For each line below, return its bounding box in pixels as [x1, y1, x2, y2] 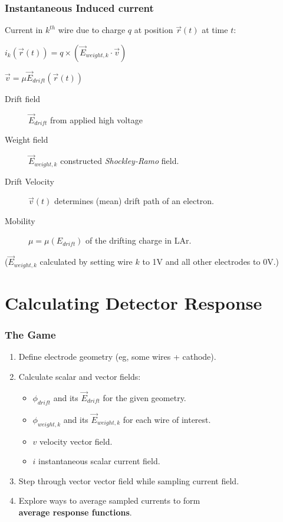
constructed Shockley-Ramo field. [60, 155, 179, 167]
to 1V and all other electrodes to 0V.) [142, 255, 279, 268]
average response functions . [18, 505, 132, 518]
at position [134, 24, 173, 36]
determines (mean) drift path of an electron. [54, 195, 214, 207]
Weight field [5, 133, 48, 146]
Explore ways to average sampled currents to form [18, 494, 200, 507]
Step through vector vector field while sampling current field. [18, 474, 239, 487]
